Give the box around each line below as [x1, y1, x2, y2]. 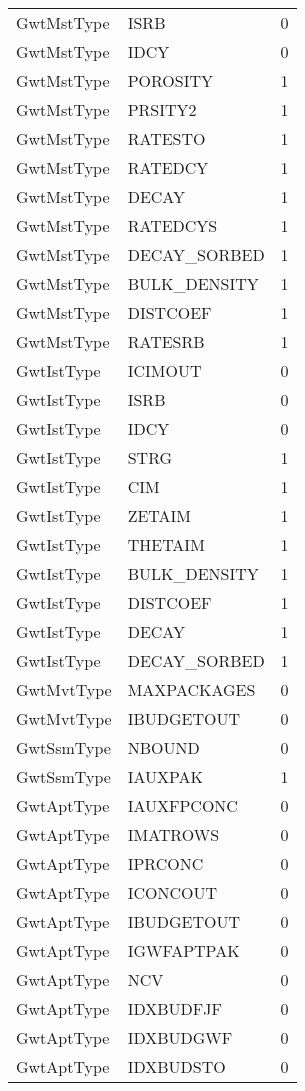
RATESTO [127, 127, 206, 150]
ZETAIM [127, 504, 192, 527]
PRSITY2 [127, 98, 197, 121]
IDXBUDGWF [127, 1026, 233, 1049]
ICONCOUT [127, 881, 218, 904]
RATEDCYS [127, 214, 218, 237]
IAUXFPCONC [127, 794, 238, 817]
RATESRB [127, 330, 205, 353]
